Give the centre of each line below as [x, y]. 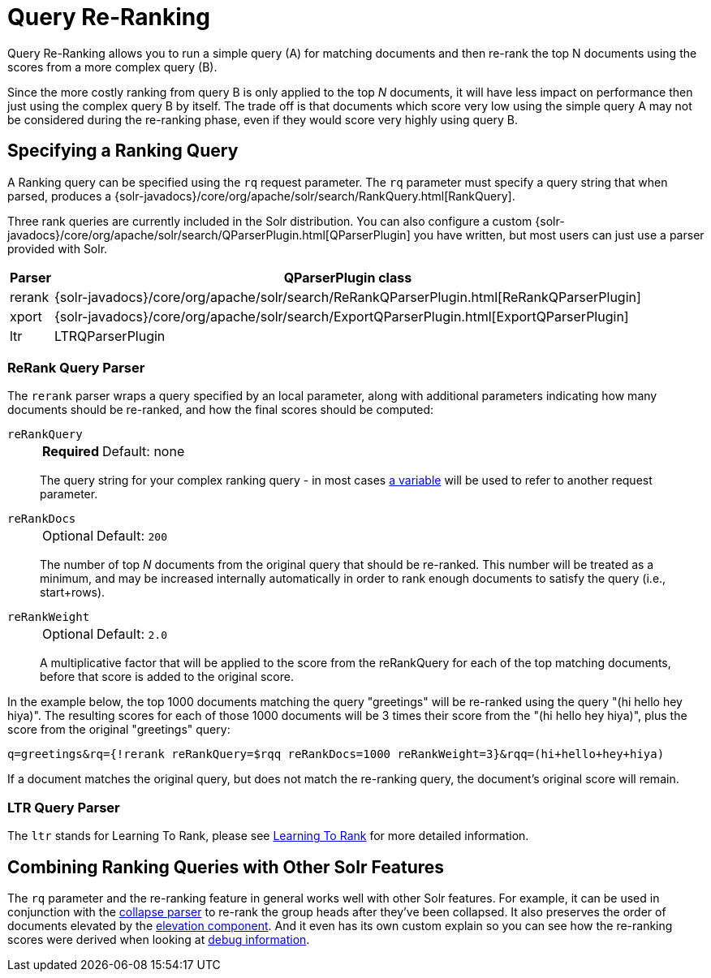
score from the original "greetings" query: [119, 730]
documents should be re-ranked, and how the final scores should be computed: [221, 410]
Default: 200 [132, 536]
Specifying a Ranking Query [123, 151]
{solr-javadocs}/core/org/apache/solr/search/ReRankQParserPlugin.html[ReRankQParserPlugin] [347, 297]
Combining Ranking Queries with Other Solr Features [226, 867]
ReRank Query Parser [76, 367]
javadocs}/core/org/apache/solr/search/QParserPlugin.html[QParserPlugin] [209, 235]
